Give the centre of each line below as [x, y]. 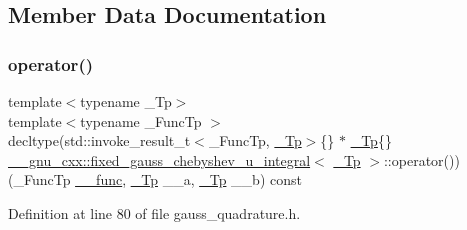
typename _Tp [126, 101]
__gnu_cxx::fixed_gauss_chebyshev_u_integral [159, 159]
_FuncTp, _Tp [255, 140]
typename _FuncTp [141, 120]
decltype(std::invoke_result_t [99, 140]
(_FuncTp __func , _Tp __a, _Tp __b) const [155, 179]
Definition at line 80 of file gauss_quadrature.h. [154, 212]
